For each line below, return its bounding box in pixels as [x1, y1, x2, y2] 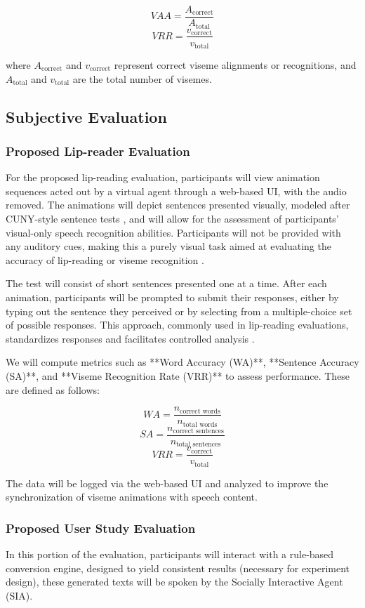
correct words [180, 407, 220, 415]
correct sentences [173, 428, 224, 435]
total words [182, 421, 218, 428]
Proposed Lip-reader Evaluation [6, 142, 190, 159]
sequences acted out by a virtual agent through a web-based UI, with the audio [6, 183, 347, 198]
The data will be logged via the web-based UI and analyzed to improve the [6, 475, 328, 490]
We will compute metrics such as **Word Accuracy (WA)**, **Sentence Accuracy [6, 355, 359, 369]
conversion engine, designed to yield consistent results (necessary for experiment [6, 560, 350, 575]
